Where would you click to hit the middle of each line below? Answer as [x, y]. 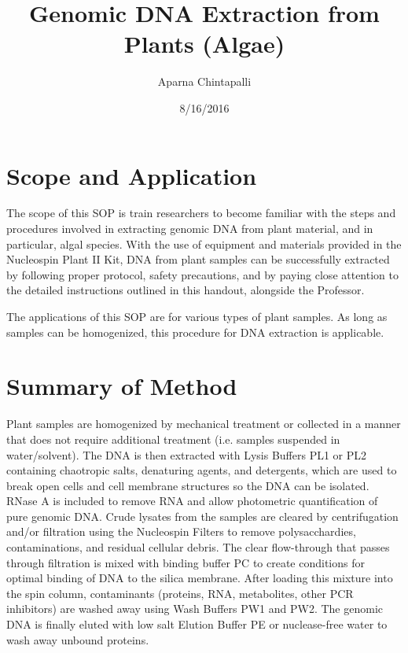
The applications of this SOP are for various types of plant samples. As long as [197, 316]
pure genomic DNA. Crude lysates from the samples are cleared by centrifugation [202, 516]
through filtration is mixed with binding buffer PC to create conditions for [186, 562]
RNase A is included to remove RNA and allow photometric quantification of [192, 501]
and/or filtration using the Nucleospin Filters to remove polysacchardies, [181, 531]
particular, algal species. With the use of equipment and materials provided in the [204, 243]
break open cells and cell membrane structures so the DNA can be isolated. [188, 485]
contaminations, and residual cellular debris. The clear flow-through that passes [198, 547]
